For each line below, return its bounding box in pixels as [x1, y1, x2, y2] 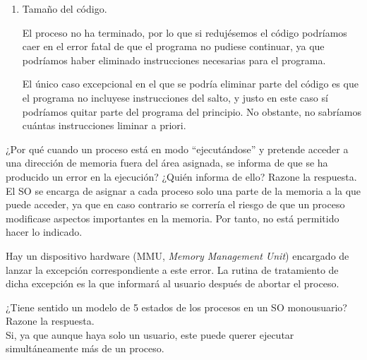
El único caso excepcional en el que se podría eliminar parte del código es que [22, 76, 359, 91]
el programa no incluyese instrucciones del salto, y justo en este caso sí [22, 90, 328, 104]
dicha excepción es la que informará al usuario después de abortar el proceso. [6, 276, 339, 291]
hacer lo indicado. [6, 224, 83, 239]
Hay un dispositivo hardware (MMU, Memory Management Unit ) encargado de [6, 248, 349, 263]
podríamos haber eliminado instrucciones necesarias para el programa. [22, 52, 326, 67]
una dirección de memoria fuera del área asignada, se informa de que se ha [6, 155, 328, 170]
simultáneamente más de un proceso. [6, 341, 164, 356]
